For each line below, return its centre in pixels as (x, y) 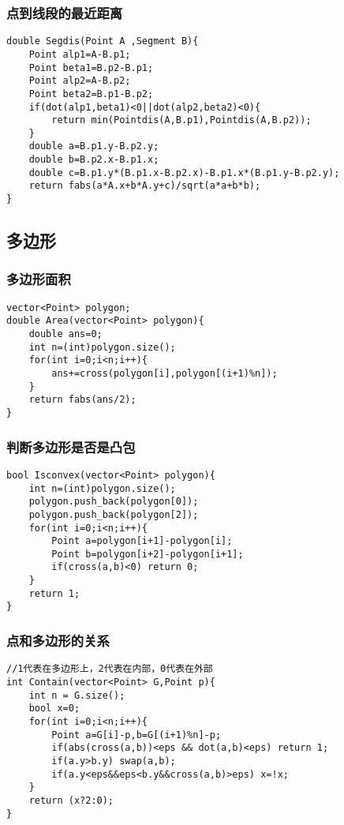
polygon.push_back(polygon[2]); (114, 514)
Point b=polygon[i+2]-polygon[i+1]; (148, 554)
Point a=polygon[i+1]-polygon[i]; (142, 541)
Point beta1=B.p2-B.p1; (91, 67)
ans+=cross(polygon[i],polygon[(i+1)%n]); (165, 374)
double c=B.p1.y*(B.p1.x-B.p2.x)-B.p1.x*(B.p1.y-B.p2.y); (184, 172)
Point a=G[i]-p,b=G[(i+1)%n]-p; (136, 735)
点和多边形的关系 (58, 641)
